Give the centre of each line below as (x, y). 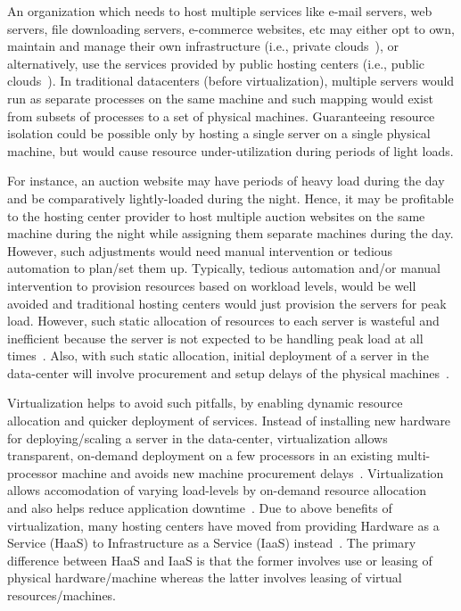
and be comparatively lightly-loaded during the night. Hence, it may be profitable (230, 198)
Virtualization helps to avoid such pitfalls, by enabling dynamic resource (205, 403)
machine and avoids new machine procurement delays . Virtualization (253, 472)
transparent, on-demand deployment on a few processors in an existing (200, 455)
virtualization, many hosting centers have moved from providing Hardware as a (223, 525)
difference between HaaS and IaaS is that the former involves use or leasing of (220, 560)
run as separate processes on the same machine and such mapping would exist (220, 98)
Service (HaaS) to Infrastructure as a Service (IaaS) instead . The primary (212, 543)
